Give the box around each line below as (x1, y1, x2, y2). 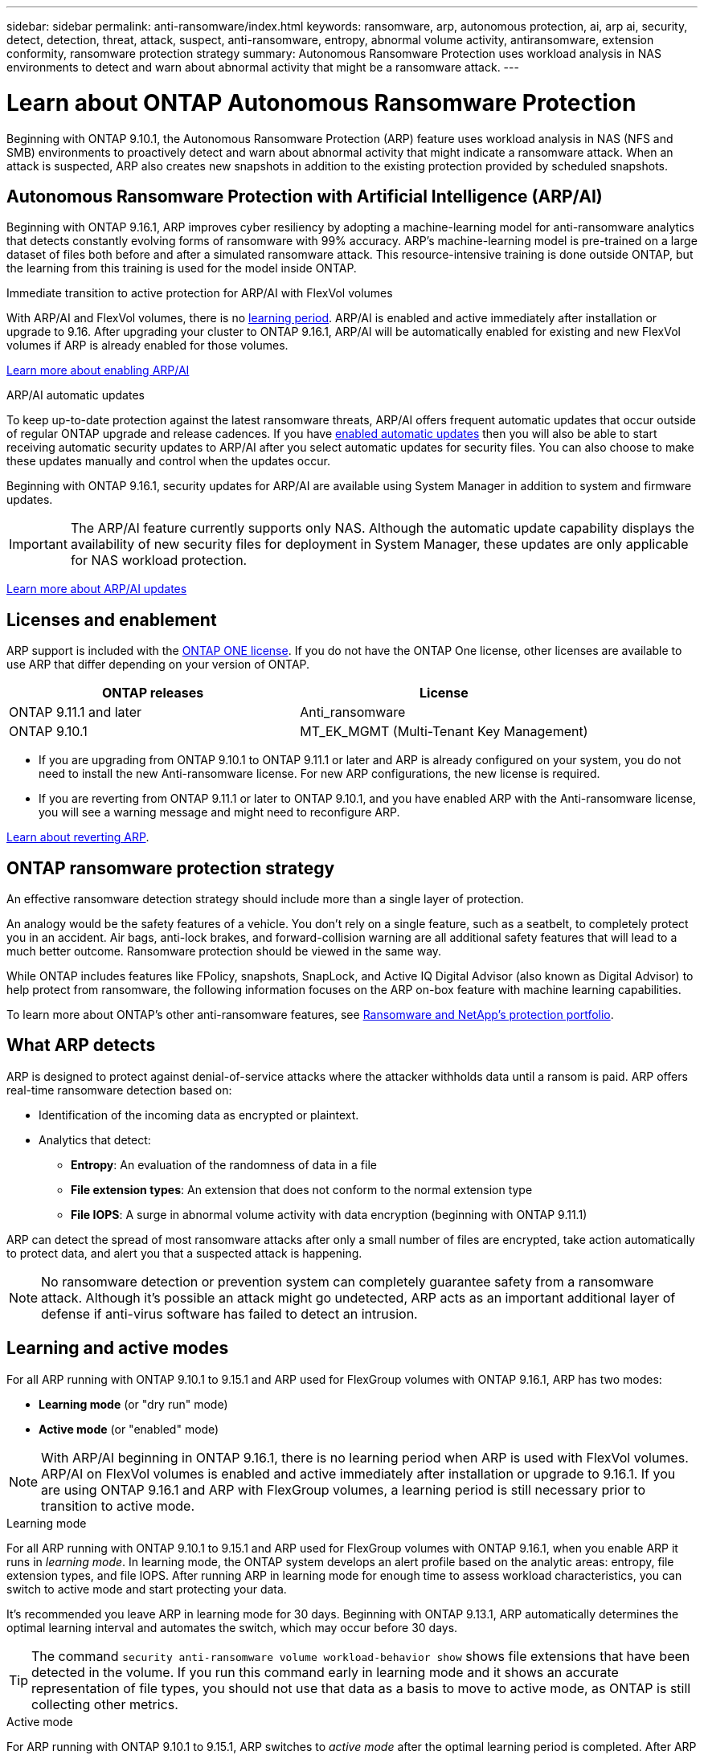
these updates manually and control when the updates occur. (6, 454, 330, 468)
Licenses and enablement (6, 609, 217, 630)
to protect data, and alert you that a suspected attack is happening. (6, 1246, 362, 1260)
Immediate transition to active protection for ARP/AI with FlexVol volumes (6, 286, 393, 301)
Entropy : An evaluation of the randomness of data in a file (71, 1157, 377, 1172)
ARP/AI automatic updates (6, 388, 145, 403)
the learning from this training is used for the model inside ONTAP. (6, 261, 357, 276)
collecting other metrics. (31, 1696, 178, 1712)
